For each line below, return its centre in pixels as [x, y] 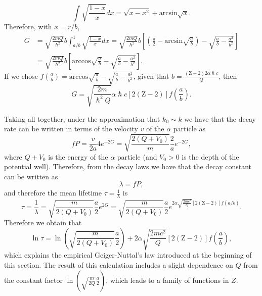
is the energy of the [78, 156]
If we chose [21, 76]
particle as [189, 129]
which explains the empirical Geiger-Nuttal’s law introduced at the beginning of [128, 255]
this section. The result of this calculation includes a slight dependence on [119, 265]
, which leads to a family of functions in [167, 280]
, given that [151, 76]
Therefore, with [28, 26]
